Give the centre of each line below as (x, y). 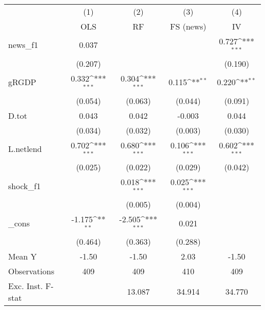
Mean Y (23, 256)
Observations (31, 271)
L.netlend (25, 148)
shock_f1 (24, 186)
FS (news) (188, 26)
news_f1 (23, 45)
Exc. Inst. (25, 286)
